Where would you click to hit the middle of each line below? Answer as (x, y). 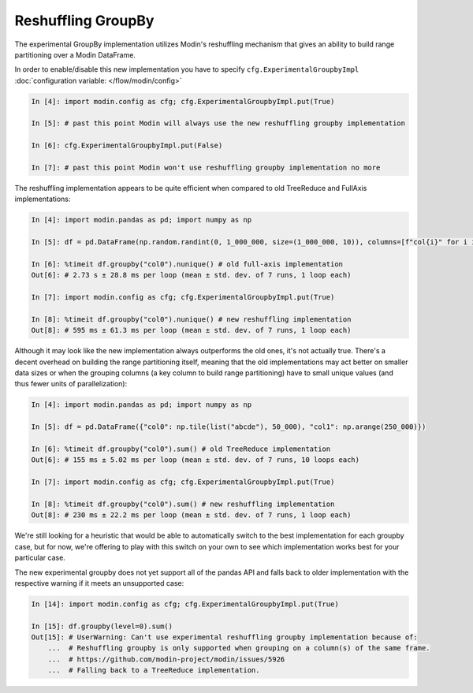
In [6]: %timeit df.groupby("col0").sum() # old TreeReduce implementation (181, 449)
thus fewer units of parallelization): (71, 384)
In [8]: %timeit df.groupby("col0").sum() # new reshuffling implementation (183, 504)
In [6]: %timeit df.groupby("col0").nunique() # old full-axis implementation (187, 264)
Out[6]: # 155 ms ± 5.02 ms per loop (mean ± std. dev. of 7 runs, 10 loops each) (196, 460)
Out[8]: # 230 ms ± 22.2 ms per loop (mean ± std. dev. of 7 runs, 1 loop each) (191, 515)
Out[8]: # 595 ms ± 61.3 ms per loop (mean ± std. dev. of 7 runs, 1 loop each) (191, 330)
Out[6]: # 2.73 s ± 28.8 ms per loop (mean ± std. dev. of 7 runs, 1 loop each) (191, 275)
